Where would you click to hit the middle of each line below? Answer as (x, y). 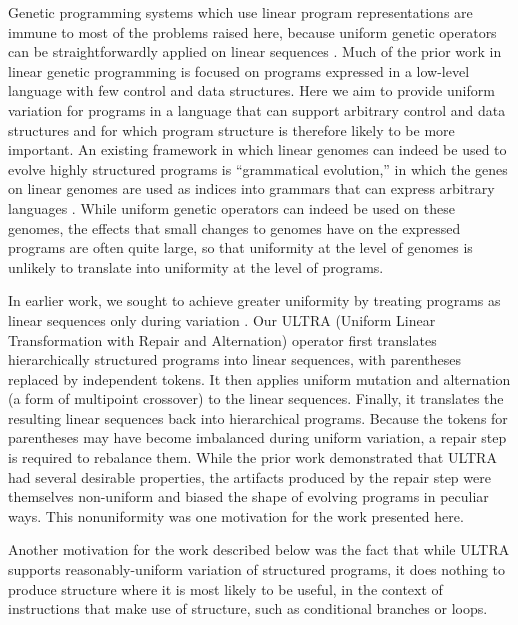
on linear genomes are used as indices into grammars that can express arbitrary (251, 188)
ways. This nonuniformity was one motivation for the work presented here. (236, 515)
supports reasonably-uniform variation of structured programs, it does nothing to (257, 569)
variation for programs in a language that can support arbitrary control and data (257, 109)
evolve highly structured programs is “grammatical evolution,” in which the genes (258, 168)
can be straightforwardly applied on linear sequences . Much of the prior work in (255, 51)
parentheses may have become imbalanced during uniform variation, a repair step (257, 437)
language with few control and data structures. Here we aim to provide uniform (251, 90)
